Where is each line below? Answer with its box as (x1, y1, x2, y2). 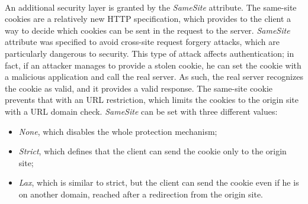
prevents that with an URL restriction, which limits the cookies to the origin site (5, 93, 299, 106)
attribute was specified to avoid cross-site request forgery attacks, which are (5, 35, 280, 48)
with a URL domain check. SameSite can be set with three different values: (5, 105, 278, 117)
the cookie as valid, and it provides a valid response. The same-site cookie (5, 82, 272, 94)
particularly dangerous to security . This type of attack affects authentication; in (5, 47, 294, 59)
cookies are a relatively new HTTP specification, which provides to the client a (5, 12, 291, 25)
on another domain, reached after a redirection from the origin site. (18, 187, 263, 200)
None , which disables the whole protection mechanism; (18, 125, 217, 137)
